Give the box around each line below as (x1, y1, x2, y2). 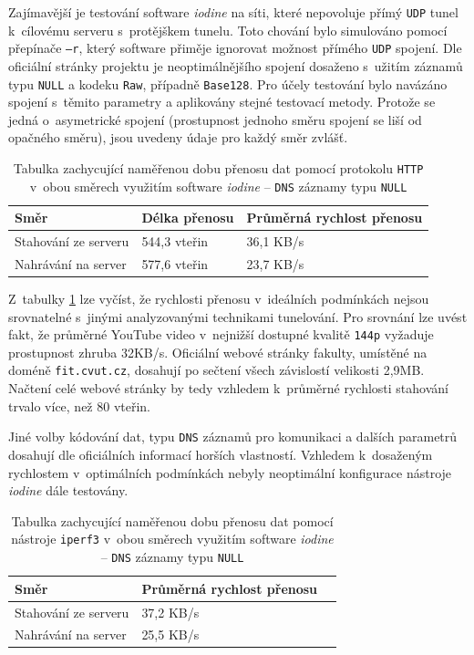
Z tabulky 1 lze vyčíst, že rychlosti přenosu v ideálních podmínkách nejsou (8, 289, 429, 308)
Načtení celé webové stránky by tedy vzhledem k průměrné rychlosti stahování (8, 379, 448, 398)
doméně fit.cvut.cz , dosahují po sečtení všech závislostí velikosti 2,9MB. (8, 360, 425, 379)
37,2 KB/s (141, 602, 200, 621)
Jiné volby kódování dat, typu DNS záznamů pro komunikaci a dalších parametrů (8, 427, 458, 446)
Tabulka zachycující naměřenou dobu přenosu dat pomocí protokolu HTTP (13, 158, 424, 177)
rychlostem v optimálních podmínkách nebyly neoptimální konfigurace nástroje (8, 463, 452, 482)
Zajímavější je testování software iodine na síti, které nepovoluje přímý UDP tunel (8, 3, 459, 21)
